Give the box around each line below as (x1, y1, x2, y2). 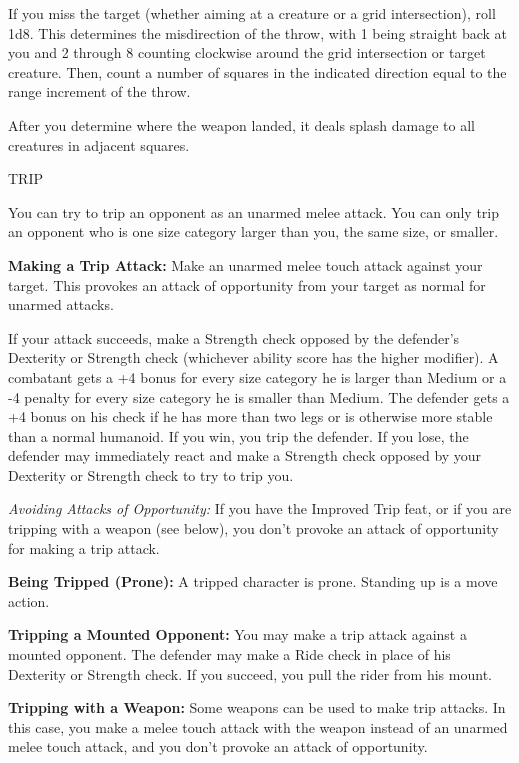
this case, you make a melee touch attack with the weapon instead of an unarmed (8, 716, 508, 737)
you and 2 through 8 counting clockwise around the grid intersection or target (8, 42, 486, 63)
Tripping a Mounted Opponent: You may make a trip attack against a (8, 624, 467, 645)
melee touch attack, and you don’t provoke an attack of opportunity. (8, 736, 428, 757)
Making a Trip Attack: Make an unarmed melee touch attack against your (8, 254, 483, 275)
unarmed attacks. (8, 294, 114, 315)
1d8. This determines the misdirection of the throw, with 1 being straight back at (8, 22, 508, 43)
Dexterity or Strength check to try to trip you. (8, 464, 294, 485)
